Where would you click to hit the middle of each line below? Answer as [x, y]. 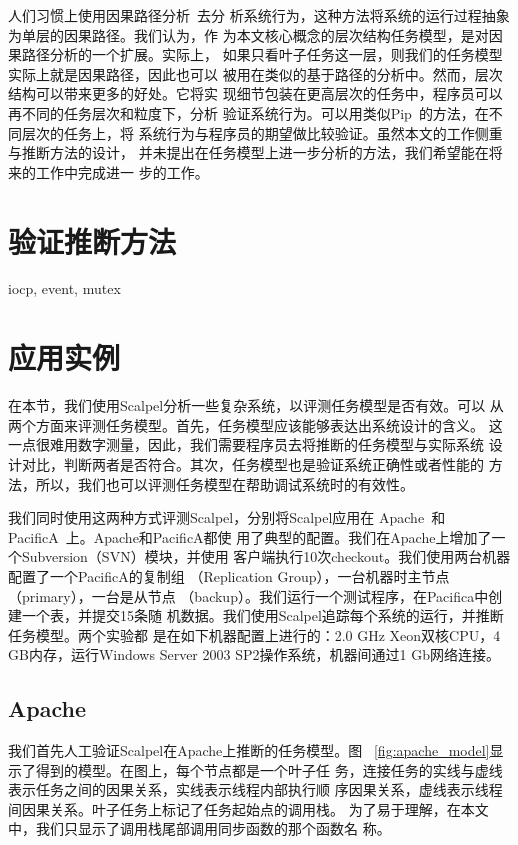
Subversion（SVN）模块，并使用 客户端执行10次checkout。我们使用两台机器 [266, 556]
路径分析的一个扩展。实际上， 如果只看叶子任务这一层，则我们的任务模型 [262, 54]
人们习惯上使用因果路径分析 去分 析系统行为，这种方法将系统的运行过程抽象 [259, 15]
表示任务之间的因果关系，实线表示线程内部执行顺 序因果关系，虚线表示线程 [255, 789]
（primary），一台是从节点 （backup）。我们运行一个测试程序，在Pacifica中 [248, 595]
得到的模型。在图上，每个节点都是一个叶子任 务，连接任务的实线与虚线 [269, 769]
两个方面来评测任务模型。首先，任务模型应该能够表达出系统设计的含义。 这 [255, 424]
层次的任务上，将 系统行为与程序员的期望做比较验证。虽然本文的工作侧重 [262, 132]
